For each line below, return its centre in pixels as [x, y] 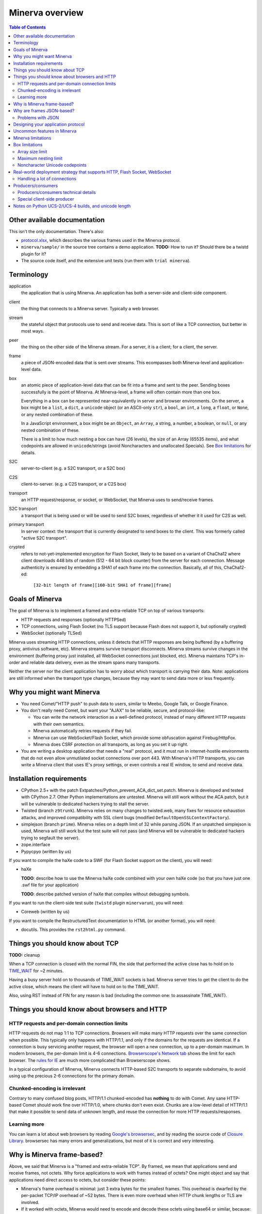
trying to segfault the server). [50, 838]
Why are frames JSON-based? [44, 111]
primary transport [27, 524]
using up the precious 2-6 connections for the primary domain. [72, 1076]
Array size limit [33, 152]
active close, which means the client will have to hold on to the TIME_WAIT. [84, 986]
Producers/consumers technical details [57, 192]
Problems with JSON [38, 118]
